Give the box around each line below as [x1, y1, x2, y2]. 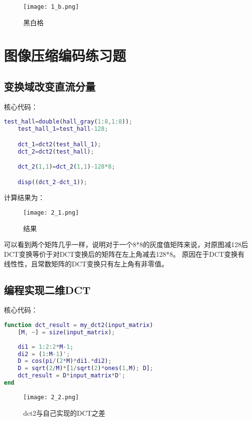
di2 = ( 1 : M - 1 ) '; [17, 350, 70, 358]
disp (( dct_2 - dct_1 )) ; [17, 178, 87, 186]
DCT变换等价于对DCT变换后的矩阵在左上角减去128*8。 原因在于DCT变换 [4, 249, 238, 259]
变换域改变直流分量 [4, 79, 95, 94]
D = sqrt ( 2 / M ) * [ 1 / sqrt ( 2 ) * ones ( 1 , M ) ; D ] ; [17, 365, 154, 372]
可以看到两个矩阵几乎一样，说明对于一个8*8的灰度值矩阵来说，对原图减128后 [4, 239, 248, 249]
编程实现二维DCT [4, 282, 91, 297]
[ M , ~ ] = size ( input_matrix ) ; [17, 328, 115, 336]
